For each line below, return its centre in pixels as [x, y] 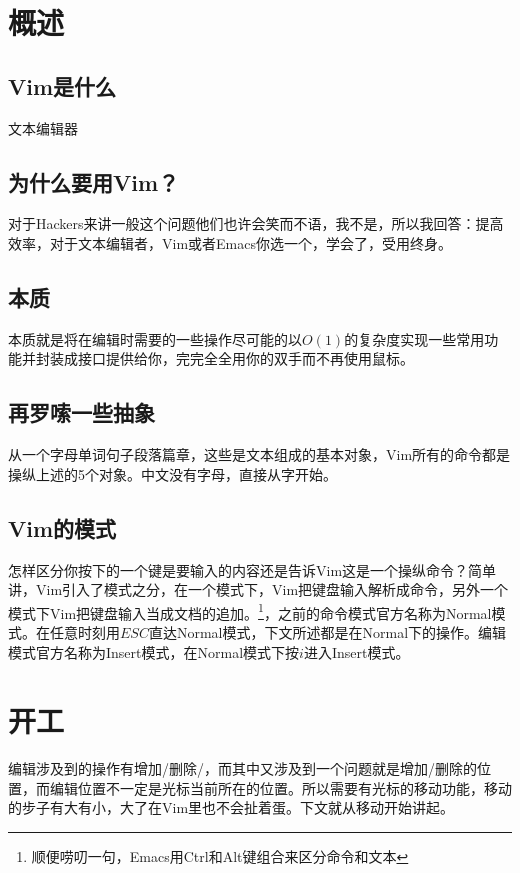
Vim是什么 [62, 85]
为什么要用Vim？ [94, 181]
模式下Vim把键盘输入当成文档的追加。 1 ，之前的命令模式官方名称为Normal [250, 611]
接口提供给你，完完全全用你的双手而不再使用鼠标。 [245, 358]
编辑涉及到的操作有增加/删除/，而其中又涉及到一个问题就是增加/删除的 [242, 768]
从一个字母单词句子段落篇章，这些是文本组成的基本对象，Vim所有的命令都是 [259, 454]
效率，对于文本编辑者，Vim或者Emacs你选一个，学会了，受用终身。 [230, 242]
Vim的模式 [62, 527]
